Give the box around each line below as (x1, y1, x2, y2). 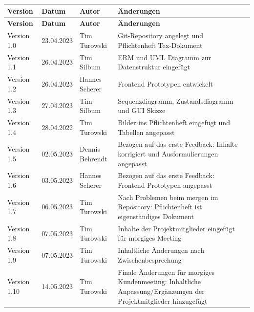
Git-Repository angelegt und (118, 30, 203, 41)
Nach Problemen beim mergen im (118, 192, 218, 202)
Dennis (80, 144, 100, 154)
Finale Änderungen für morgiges (118, 267, 214, 277)
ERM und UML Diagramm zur (118, 52, 211, 62)
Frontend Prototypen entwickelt (118, 78, 213, 89)
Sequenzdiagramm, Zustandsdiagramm (118, 95, 233, 106)
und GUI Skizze (118, 105, 166, 115)
